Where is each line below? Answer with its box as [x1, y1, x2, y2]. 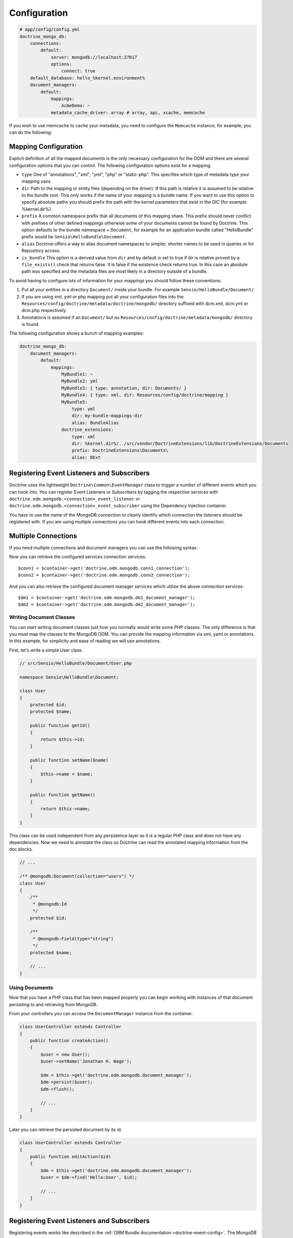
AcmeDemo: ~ [61, 103, 91, 108]
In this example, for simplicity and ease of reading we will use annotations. [9, 638, 161, 644]
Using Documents [9, 984, 53, 991]
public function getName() [30, 792, 96, 798]
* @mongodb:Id [32, 901, 67, 907]
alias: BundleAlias [72, 420, 119, 425]
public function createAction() [30, 1037, 109, 1043]
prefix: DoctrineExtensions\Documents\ [72, 448, 169, 453]
